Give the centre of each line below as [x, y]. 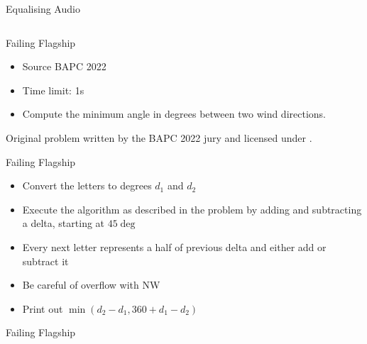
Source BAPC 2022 [64, 66]
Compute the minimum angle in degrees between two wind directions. [174, 114]
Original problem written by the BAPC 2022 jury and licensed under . [159, 137]
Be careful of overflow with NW [91, 285]
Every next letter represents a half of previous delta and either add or [174, 246]
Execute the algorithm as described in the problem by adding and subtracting [192, 209]
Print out [43, 308]
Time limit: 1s [53, 90]
